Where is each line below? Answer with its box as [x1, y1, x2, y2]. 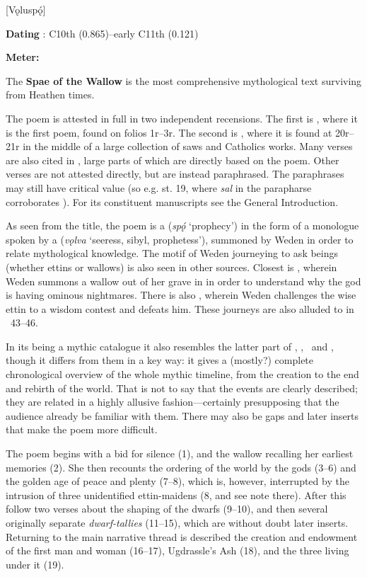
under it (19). [6, 556, 64, 571]
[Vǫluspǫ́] [6, 2, 46, 16]
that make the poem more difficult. [6, 422, 158, 437]
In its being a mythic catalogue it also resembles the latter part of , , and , [6, 338, 334, 353]
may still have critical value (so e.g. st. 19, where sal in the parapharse [6, 180, 312, 195]
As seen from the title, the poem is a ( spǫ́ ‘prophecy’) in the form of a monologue [6, 218, 359, 233]
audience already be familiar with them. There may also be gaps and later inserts [6, 408, 359, 423]
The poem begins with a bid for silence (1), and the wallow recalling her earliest [6, 446, 354, 461]
